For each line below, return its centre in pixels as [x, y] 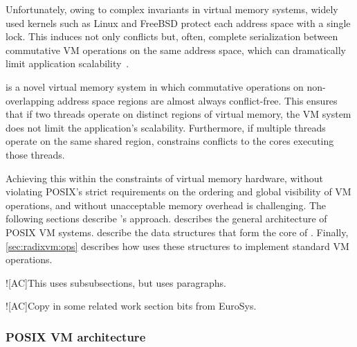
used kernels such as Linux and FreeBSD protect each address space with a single [178, 23]
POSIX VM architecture [76, 336]
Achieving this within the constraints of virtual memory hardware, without [164, 178]
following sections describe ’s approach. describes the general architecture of [166, 219]
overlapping [30, 100]
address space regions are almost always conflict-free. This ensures [198, 100]
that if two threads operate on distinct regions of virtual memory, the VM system [178, 114]
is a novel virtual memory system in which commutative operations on [155, 86]
